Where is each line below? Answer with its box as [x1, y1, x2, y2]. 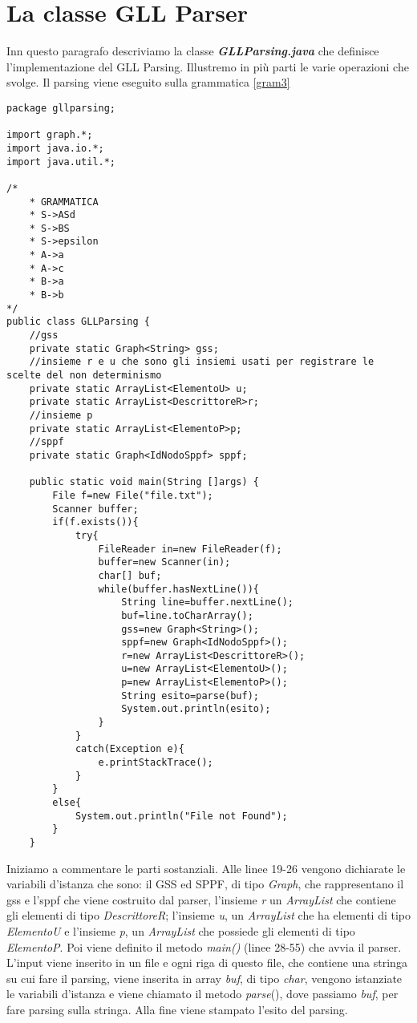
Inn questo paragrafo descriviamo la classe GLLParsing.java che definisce [6, 42, 379, 59]
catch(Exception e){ [75, 743, 184, 755]
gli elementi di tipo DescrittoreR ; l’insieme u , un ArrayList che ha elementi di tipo [6, 907, 411, 924]
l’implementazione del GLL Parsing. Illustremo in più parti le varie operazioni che [6, 58, 409, 75]
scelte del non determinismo [6, 370, 162, 382]
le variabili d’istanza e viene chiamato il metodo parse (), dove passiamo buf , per [6, 985, 399, 1002]
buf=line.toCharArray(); [121, 609, 253, 621]
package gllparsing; [6, 102, 116, 114]
